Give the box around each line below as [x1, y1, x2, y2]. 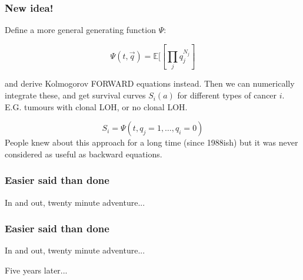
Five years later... [5, 264, 68, 276]
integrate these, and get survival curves [5, 89, 146, 101]
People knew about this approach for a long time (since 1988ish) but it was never [5, 136, 298, 149]
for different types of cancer [177, 89, 277, 101]
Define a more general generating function [5, 24, 156, 36]
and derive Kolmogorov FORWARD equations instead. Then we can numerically [5, 77, 295, 90]
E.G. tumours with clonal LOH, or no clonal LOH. [5, 100, 188, 113]
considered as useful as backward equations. [5, 147, 162, 160]
